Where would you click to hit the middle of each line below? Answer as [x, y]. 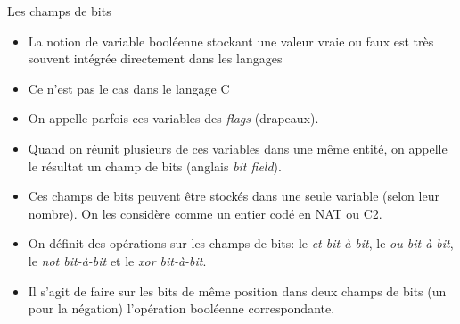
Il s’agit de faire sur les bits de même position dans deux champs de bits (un [237, 291]
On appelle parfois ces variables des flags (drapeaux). [173, 118]
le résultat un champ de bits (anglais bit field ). [155, 166]
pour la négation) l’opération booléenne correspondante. [181, 308]
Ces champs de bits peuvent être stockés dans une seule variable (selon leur [234, 196]
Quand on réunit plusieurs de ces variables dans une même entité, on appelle [238, 148]
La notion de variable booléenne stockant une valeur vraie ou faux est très [231, 41]
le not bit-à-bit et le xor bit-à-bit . [117, 260]
